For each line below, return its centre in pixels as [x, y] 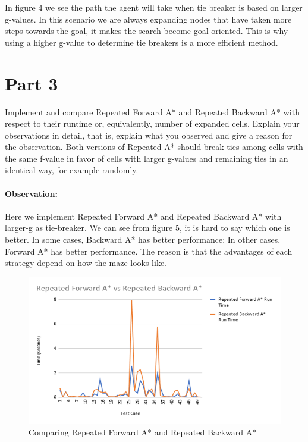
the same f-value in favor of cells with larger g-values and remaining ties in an [147, 158]
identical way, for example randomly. [72, 170]
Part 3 [32, 83]
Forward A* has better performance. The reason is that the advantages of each [149, 251]
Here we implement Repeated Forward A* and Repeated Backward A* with [143, 216]
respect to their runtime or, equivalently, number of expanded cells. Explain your [152, 123]
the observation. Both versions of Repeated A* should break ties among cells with [154, 147]
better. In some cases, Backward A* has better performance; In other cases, [143, 239]
